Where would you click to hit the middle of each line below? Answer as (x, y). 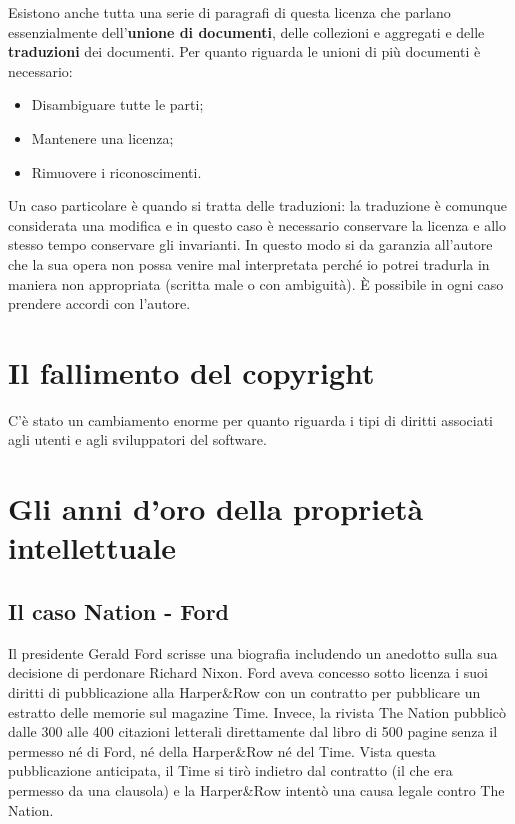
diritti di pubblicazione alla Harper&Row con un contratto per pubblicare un (244, 691)
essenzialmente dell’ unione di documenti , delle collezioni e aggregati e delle (246, 31)
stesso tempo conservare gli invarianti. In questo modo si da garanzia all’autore (250, 244)
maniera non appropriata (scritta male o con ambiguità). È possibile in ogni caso (256, 283)
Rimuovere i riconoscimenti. (116, 171)
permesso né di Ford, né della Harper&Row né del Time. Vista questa (222, 750)
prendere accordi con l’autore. (99, 303)
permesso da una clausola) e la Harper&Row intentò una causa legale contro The (256, 789)
